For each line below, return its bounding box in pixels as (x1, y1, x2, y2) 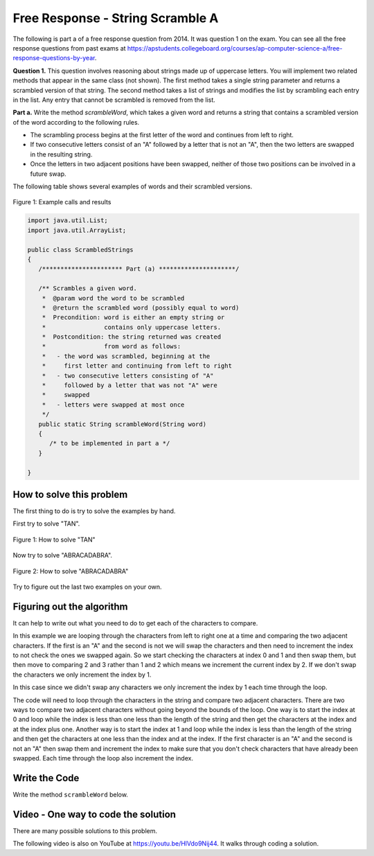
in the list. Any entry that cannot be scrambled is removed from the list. (12, 96, 216, 104)
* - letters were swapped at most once (42, 400, 185, 409)
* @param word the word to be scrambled (42, 294, 185, 302)
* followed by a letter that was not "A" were (42, 382, 217, 389)
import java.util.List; (27, 217, 109, 224)
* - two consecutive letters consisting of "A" (42, 371, 214, 380)
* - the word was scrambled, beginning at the (42, 352, 211, 360)
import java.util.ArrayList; (27, 226, 127, 234)
